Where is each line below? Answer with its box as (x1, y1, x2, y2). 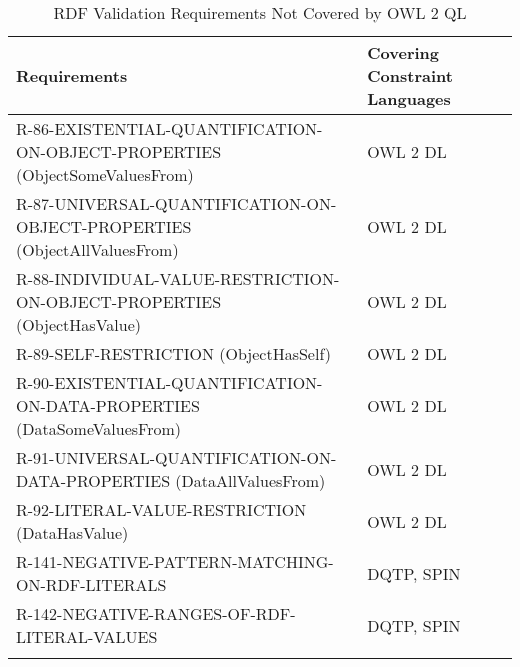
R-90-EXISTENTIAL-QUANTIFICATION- (16, 371, 323, 394)
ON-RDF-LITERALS (16, 573, 167, 596)
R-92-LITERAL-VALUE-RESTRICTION (16, 498, 307, 521)
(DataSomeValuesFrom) (16, 417, 182, 440)
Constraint (367, 64, 453, 87)
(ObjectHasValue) (16, 313, 141, 336)
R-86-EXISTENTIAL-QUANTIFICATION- (16, 117, 323, 140)
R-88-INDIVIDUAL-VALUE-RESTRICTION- (16, 267, 340, 290)
